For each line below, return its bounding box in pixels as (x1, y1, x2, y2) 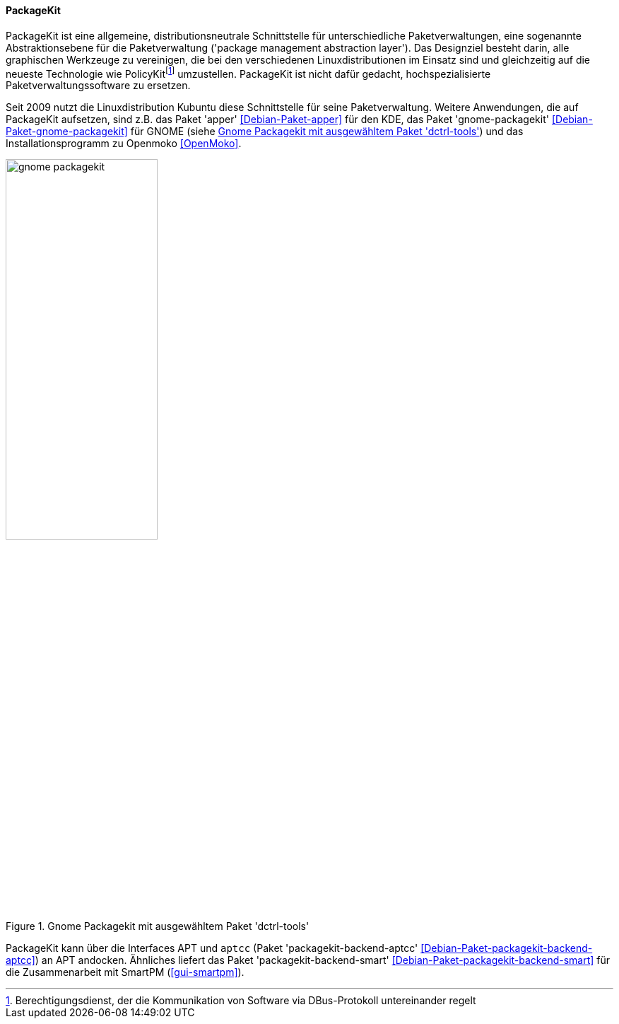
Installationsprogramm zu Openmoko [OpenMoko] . (6, 137, 242, 150)
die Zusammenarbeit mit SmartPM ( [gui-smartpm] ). (6, 966, 244, 979)
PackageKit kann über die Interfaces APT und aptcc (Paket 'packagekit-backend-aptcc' (6, 942, 418, 955)
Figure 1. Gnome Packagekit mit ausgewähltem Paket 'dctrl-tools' (6, 920, 309, 933)
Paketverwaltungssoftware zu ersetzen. (6, 79, 191, 92)
